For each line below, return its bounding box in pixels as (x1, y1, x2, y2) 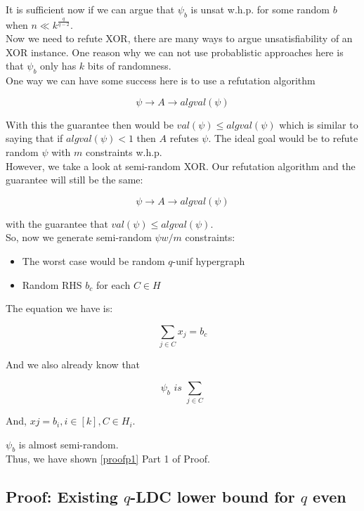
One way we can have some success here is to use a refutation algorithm (6, 73, 316, 88)
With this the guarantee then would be (6, 117, 174, 131)
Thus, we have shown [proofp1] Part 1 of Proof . (6, 451, 210, 466)
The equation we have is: (6, 301, 113, 316)
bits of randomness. (87, 58, 171, 73)
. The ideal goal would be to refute (208, 131, 358, 145)
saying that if (6, 131, 63, 145)
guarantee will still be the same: (6, 172, 143, 187)
